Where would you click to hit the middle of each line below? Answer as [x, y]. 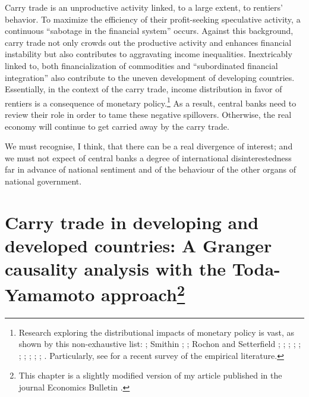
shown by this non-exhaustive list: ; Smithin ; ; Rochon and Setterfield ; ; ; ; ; [160, 344]
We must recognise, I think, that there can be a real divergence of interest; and [149, 146]
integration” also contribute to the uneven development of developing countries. [150, 77]
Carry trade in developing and [132, 222]
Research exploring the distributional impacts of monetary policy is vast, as [156, 332]
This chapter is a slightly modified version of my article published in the [150, 375]
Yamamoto [50, 294]
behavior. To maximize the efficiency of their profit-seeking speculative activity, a [153, 19]
